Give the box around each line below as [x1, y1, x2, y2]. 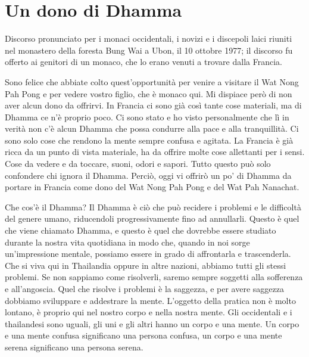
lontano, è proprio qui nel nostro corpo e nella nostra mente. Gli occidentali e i [5, 306, 292, 318]
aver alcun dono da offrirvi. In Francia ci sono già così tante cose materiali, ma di [5, 99, 302, 111]
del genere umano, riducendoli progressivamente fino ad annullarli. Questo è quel [5, 212, 299, 225]
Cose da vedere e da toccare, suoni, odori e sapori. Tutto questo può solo [5, 157, 271, 170]
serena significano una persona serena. [5, 340, 143, 353]
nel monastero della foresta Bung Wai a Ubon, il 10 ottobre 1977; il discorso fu [5, 44, 293, 56]
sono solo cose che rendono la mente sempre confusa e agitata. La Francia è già [5, 134, 294, 146]
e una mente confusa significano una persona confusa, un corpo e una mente [5, 329, 282, 342]
